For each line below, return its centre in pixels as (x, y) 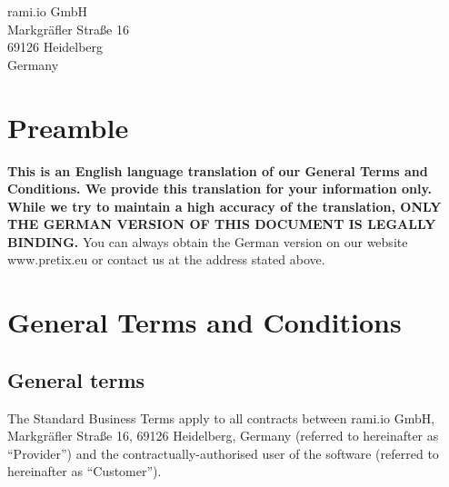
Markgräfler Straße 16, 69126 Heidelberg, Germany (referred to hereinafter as (223, 436)
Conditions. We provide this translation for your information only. (220, 189)
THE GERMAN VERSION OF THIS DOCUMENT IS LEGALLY (222, 224)
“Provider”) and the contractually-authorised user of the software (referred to (223, 453)
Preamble (68, 127)
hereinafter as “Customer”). (85, 471)
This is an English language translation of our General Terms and (218, 170)
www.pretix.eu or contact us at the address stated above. (166, 259)
